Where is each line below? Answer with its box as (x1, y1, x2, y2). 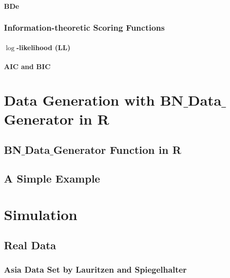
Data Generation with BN (4, 90, 184, 110)
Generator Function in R (53, 142, 181, 157)
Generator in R (4, 109, 109, 129)
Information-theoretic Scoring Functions (4, 21, 165, 34)
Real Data (4, 238, 57, 253)
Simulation (4, 204, 77, 224)
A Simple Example (4, 171, 100, 186)
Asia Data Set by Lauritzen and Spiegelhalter (4, 263, 187, 275)
